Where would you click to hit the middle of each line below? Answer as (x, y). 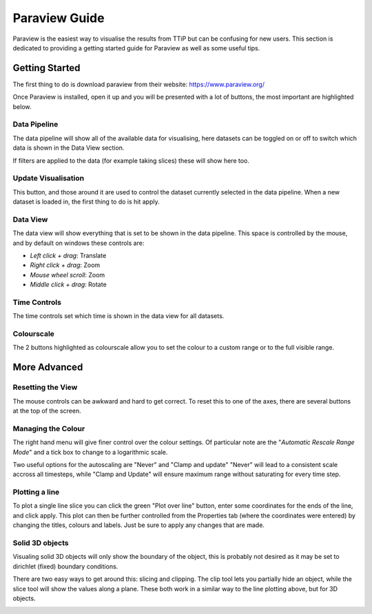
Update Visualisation (49, 178)
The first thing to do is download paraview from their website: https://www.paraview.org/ (139, 84)
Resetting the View (45, 388)
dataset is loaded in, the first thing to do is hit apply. (86, 202)
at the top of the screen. (47, 411)
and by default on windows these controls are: (79, 243)
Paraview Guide (59, 18)
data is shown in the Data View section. (69, 148)
